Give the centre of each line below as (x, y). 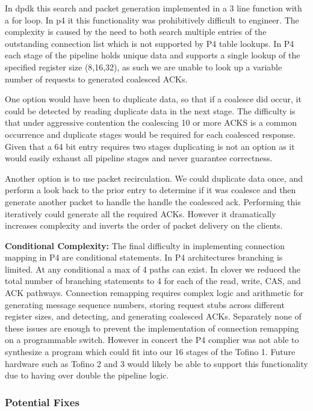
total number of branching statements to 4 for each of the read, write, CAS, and (153, 281)
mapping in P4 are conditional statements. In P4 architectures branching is (144, 257)
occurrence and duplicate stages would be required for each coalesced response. (150, 134)
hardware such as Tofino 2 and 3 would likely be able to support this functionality (156, 363)
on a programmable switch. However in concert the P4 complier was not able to (152, 340)
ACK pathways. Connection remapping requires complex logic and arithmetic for (154, 293)
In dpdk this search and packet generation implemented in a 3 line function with (153, 8)
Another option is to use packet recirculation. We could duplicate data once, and (154, 178)
